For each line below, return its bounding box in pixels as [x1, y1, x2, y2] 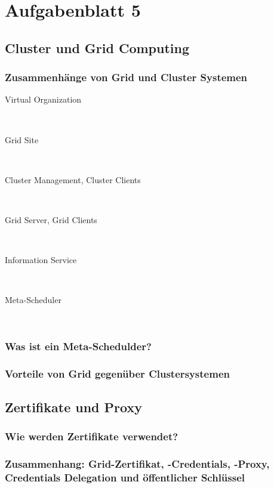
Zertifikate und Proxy [5, 397, 142, 416]
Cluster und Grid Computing [5, 38, 190, 57]
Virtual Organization [5, 93, 82, 106]
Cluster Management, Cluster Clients [5, 173, 141, 186]
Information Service [5, 254, 77, 266]
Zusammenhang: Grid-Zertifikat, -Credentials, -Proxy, [5, 456, 270, 471]
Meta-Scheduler [5, 294, 61, 306]
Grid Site [5, 133, 39, 146]
